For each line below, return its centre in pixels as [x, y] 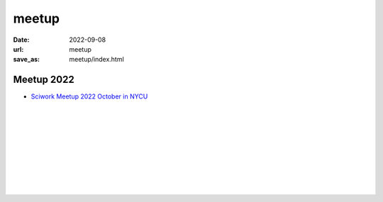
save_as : [27, 60]
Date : [21, 40]
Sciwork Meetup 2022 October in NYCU [89, 96]
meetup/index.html [96, 60]
